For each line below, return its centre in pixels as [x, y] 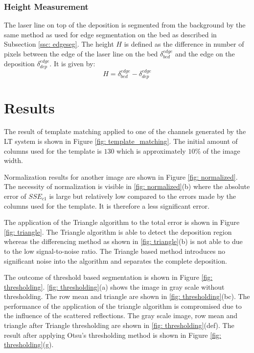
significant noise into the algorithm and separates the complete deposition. [115, 260]
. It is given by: [72, 63]
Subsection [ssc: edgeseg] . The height [59, 44]
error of [15, 196]
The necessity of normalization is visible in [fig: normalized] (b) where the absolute [127, 186]
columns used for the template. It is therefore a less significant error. [107, 205]
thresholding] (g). [29, 344]
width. [13, 160]
